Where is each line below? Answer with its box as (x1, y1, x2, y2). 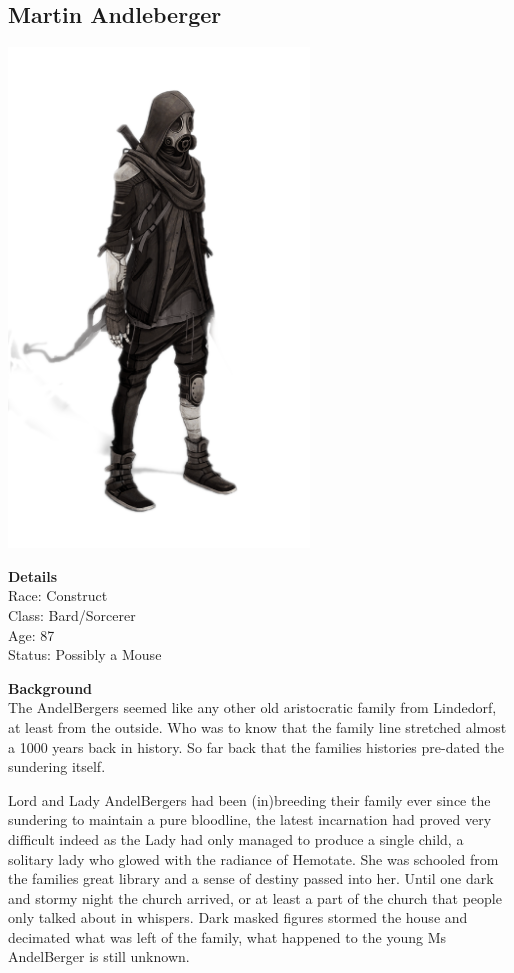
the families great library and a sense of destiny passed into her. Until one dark (8, 868, 494, 889)
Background (8, 677, 93, 698)
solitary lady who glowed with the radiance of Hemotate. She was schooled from (8, 848, 499, 869)
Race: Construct (8, 585, 108, 606)
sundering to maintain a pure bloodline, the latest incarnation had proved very (8, 809, 492, 830)
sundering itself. (8, 756, 106, 777)
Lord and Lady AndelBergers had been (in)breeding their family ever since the (8, 789, 491, 810)
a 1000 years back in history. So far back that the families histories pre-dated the (8, 736, 505, 757)
